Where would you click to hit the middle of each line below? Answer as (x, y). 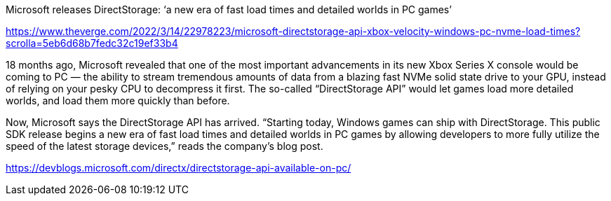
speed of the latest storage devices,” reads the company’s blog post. (164, 146)
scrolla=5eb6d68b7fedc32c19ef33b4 (92, 43)
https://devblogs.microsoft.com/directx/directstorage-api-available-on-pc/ (179, 168)
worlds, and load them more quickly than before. (118, 100)
